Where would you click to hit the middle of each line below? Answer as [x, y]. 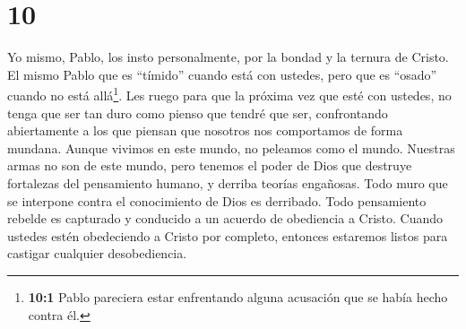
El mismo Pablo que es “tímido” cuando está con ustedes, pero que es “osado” [222, 74]
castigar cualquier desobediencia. [97, 253]
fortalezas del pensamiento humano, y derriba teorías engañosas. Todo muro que [228, 182]
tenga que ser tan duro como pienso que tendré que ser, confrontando [198, 113]
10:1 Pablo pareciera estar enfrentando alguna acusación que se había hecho [238, 296]
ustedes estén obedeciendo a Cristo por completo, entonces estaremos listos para [228, 235]
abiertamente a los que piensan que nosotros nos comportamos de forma [205, 130]
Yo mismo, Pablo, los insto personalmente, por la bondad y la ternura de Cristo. [228, 57]
